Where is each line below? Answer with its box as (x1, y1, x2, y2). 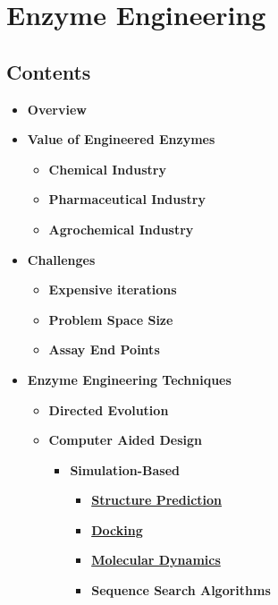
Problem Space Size (48, 310, 173, 328)
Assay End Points (48, 340, 160, 359)
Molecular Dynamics (91, 550, 221, 569)
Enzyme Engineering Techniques (27, 370, 232, 388)
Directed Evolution (48, 400, 169, 419)
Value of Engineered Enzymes (27, 130, 215, 149)
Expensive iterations (48, 280, 177, 299)
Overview (27, 99, 87, 118)
